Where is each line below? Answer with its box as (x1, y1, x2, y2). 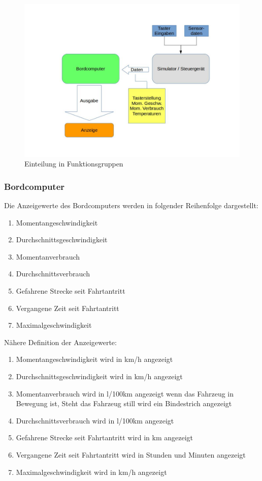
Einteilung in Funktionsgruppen (24, 158, 123, 169)
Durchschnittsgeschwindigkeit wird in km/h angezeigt (16, 371, 183, 381)
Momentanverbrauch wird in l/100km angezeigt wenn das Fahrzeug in (16, 388, 234, 399)
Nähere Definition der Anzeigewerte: (4, 336, 117, 347)
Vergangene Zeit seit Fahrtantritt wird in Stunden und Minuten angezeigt (16, 449, 246, 460)
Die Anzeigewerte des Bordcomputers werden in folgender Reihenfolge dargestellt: (4, 200, 258, 211)
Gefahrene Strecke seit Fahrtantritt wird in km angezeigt (16, 432, 193, 443)
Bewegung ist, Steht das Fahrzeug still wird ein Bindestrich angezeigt (16, 398, 232, 409)
